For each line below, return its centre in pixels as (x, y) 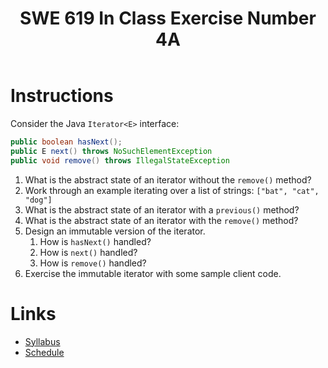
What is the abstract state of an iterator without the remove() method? (168, 179)
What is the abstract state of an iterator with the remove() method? (161, 220)
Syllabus (42, 341)
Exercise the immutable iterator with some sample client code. (153, 273)
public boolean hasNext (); (66, 142)
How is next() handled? (88, 252)
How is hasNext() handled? (95, 241)
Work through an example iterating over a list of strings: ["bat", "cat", (172, 190)
